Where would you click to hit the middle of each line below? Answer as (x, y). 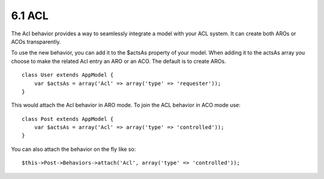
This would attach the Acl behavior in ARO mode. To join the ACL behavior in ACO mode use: (126, 105)
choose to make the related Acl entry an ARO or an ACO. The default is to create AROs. (118, 61)
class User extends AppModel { (68, 75)
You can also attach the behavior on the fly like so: (73, 149)
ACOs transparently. (36, 41)
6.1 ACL (30, 16)
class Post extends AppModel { (68, 119)
